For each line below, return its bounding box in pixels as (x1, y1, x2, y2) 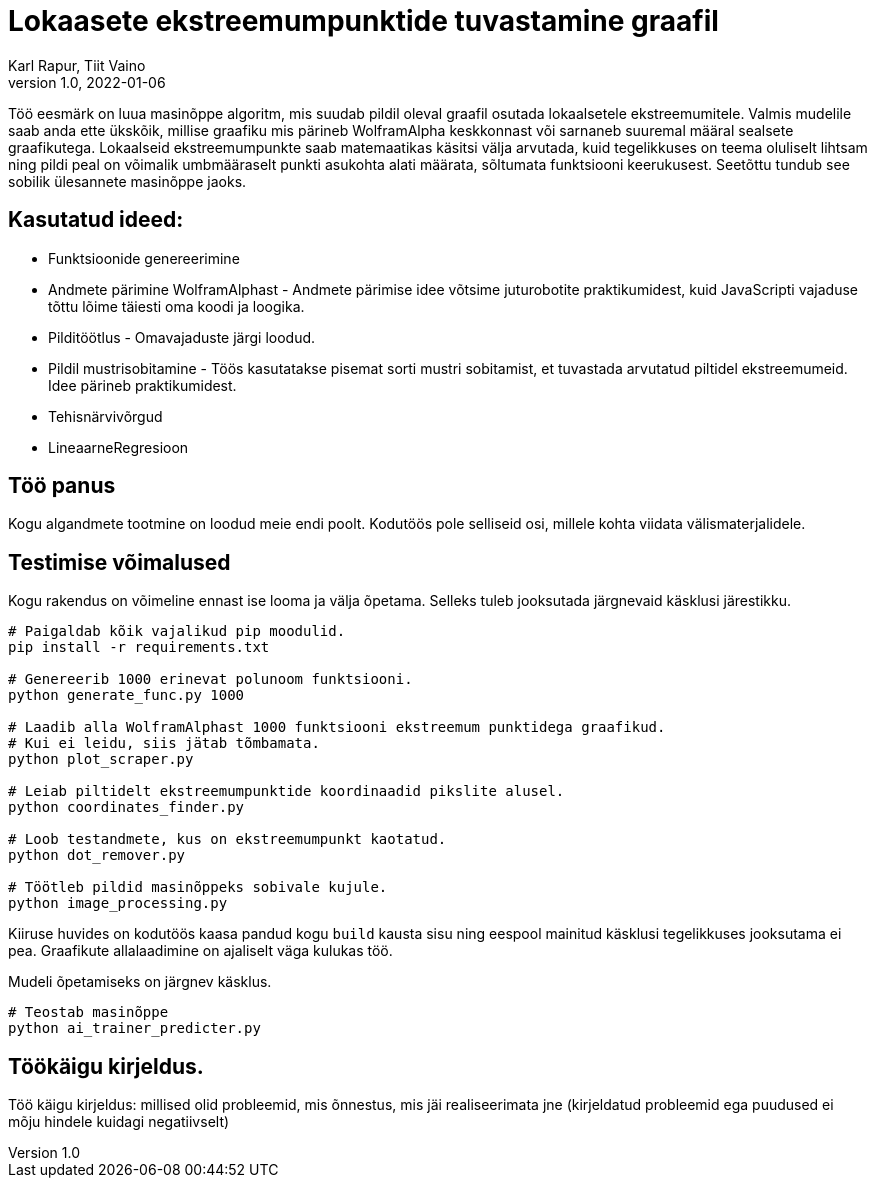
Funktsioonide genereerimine (48, 249, 240, 267)
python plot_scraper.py (8, 751, 194, 768)
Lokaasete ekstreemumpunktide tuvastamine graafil (8, 4, 719, 38)
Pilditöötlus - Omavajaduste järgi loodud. (48, 328, 316, 346)
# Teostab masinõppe (8, 1004, 169, 1021)
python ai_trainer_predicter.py (8, 1020, 261, 1037)
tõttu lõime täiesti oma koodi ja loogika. (48, 297, 305, 315)
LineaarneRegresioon (48, 438, 189, 456)
